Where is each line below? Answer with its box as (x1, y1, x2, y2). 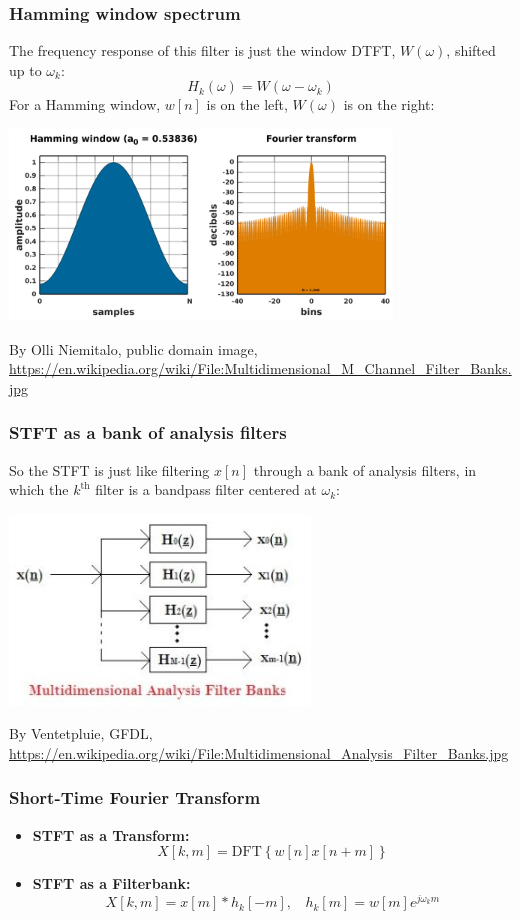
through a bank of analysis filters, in (253, 459, 477, 480)
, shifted (446, 40, 496, 61)
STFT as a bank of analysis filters (9, 420, 287, 445)
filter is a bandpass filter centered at (95, 479, 317, 500)
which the (9, 479, 69, 500)
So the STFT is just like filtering (9, 459, 210, 480)
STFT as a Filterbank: (32, 873, 191, 894)
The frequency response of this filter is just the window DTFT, (9, 40, 396, 61)
